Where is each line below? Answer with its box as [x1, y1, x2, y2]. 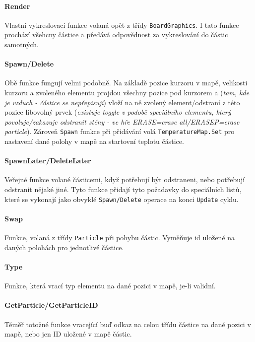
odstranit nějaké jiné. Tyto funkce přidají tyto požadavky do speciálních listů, [4, 184, 242, 195]
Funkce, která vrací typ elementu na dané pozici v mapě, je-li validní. [4, 280, 216, 291]
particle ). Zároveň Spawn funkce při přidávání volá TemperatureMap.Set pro [4, 126, 235, 137]
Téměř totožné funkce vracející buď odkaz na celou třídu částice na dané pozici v [4, 319, 251, 329]
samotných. [4, 39, 39, 50]
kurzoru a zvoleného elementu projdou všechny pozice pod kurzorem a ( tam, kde [4, 87, 250, 98]
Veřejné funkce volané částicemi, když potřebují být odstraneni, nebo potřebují [4, 174, 245, 185]
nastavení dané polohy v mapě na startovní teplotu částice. [4, 136, 184, 146]
